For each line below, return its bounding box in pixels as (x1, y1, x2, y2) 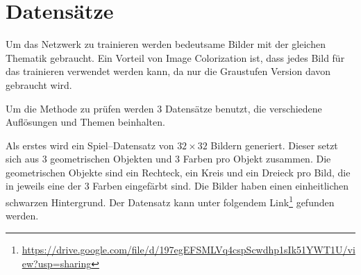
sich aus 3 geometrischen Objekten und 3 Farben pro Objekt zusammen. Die (6, 151, 331, 166)
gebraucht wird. (6, 77, 72, 92)
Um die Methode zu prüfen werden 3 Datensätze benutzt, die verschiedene (6, 101, 322, 115)
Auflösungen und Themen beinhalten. (6, 115, 165, 129)
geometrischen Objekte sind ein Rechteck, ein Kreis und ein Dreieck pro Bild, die (6, 165, 351, 179)
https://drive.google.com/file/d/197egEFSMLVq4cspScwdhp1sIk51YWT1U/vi (22, 242, 355, 256)
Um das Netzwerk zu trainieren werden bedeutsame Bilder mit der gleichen (6, 37, 326, 51)
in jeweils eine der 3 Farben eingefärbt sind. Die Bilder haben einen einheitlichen (6, 178, 349, 193)
